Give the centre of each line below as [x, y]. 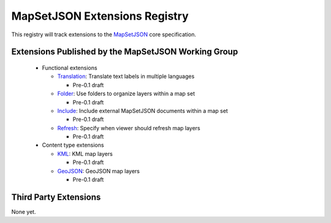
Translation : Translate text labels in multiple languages [126, 76]
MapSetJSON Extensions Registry [100, 16]
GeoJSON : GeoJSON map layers [99, 171]
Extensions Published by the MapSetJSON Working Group [125, 52]
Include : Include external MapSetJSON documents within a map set [143, 111]
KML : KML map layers [85, 154]
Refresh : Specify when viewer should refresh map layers [129, 128]
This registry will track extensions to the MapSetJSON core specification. [104, 34]
